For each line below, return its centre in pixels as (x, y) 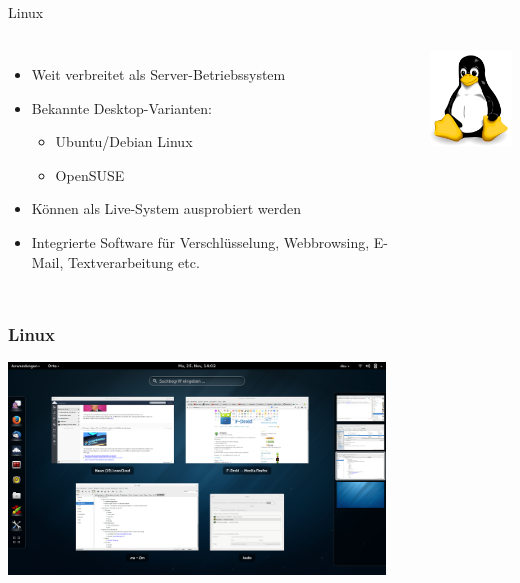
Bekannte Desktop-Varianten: (121, 107)
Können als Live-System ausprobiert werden (166, 208)
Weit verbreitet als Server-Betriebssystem (158, 73)
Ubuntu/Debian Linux (124, 141)
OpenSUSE (90, 174)
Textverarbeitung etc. (133, 261)
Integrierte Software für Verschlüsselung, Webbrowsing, (200, 241)
